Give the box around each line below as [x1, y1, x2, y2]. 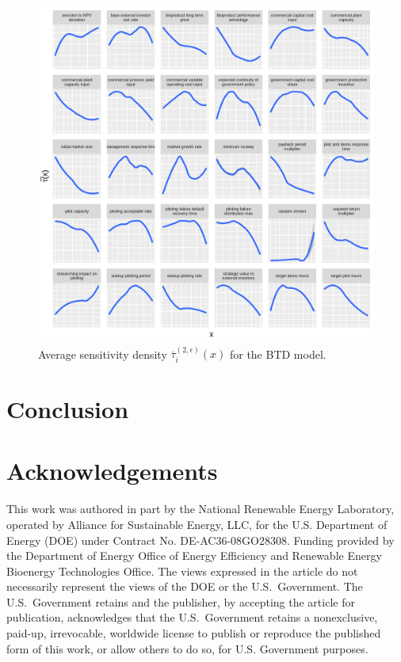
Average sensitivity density [38, 345, 167, 362]
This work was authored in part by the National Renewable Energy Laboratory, [6, 500, 395, 517]
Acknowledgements [6, 455, 218, 487]
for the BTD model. [229, 345, 327, 362]
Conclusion [6, 393, 129, 425]
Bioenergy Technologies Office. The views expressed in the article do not [6, 562, 358, 579]
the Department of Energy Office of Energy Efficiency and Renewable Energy [6, 547, 382, 564]
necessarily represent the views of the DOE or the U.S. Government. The [6, 578, 363, 595]
